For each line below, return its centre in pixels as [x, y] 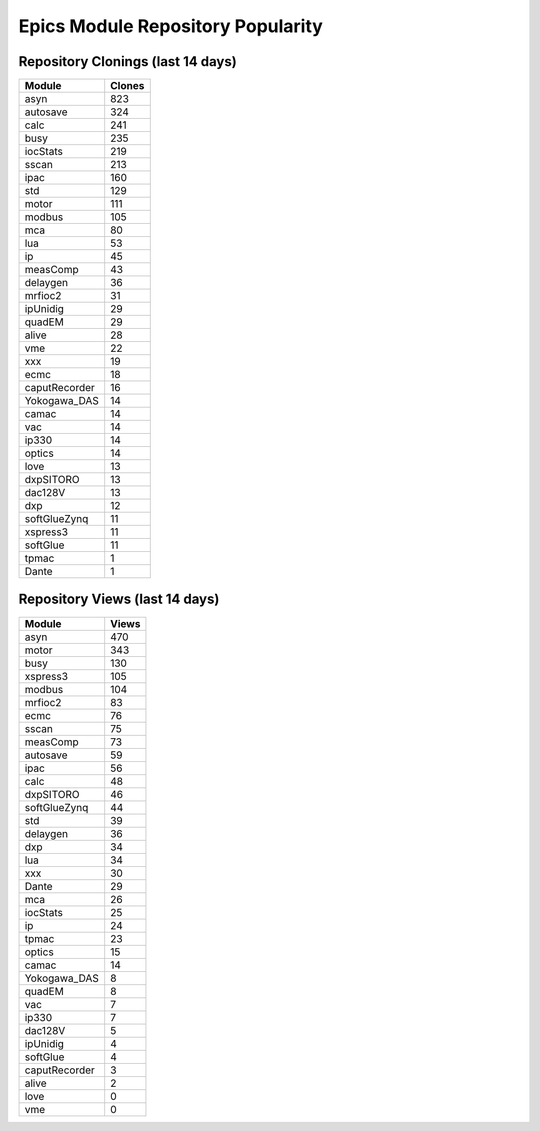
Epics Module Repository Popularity [171, 26]
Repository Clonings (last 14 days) [127, 61]
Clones [127, 86]
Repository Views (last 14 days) [119, 599]
